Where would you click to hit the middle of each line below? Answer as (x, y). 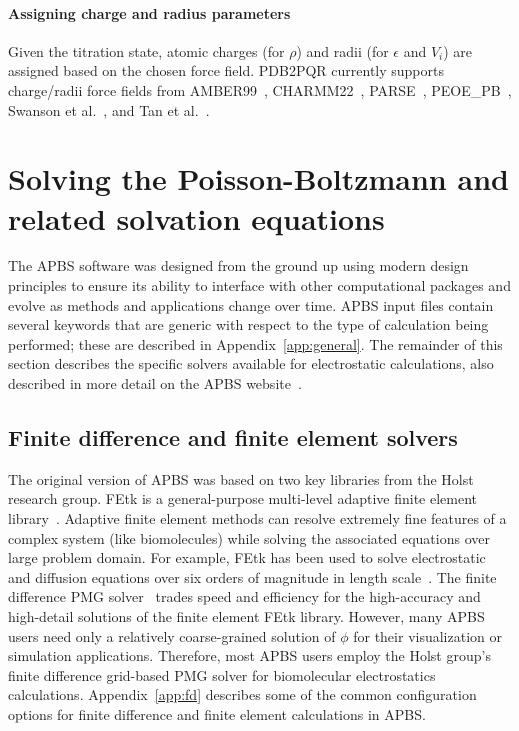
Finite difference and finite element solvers (233, 437)
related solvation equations (196, 217)
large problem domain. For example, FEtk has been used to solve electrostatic (247, 557)
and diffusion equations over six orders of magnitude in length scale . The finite (252, 576)
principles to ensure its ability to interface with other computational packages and (259, 285)
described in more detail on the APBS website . (155, 383)
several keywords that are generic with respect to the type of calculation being (248, 324)
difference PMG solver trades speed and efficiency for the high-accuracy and (244, 596)
